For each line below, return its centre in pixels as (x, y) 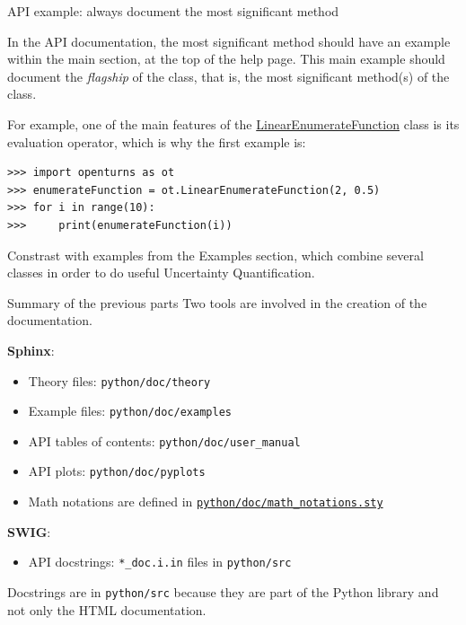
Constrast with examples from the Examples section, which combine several (215, 255)
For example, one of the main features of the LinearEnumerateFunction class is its (233, 123)
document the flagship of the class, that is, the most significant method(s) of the (229, 76)
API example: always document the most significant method (173, 11)
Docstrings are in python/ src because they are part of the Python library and (223, 592)
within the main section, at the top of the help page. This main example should (226, 59)
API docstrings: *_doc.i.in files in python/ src (160, 562)
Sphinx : (31, 350)
